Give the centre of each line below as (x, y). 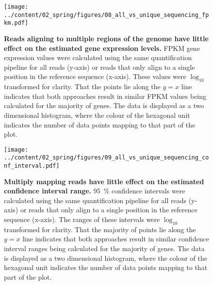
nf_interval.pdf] (32, 166)
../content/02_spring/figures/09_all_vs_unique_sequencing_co (106, 158)
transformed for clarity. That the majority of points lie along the (100, 229)
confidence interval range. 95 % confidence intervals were (95, 191)
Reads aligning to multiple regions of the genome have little (106, 38)
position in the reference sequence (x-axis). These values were (95, 76)
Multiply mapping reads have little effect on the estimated (104, 181)
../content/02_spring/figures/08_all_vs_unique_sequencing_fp (106, 15)
